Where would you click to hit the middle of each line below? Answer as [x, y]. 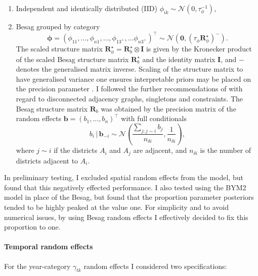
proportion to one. [32, 227]
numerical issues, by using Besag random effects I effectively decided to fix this [126, 217]
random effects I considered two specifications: [155, 266]
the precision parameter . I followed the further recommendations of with [129, 89]
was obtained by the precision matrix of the [168, 108]
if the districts [76, 150]
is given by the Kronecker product [199, 49]
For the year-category [37, 266]
